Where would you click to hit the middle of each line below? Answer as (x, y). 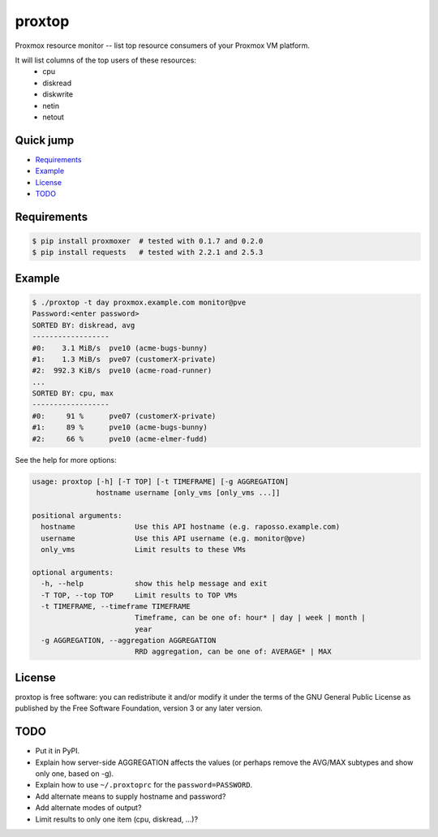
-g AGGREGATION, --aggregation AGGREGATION (129, 641)
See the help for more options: (66, 459)
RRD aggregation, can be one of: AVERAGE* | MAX (233, 652)
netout (54, 117)
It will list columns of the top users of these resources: (105, 60)
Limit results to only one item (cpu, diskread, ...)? (117, 819)
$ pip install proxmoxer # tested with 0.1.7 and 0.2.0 (148, 241)
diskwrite (58, 94)
